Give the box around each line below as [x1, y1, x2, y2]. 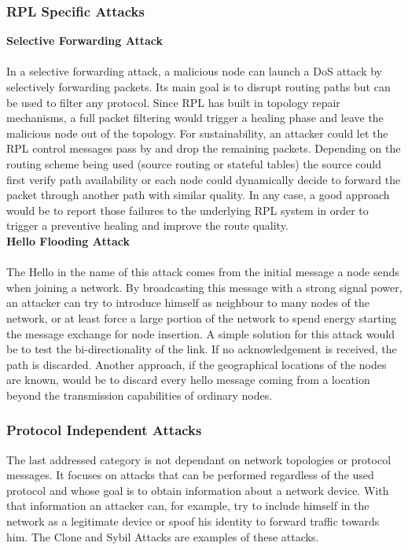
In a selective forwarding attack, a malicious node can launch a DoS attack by [6, 63, 382, 79]
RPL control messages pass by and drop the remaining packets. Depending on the [6, 140, 401, 157]
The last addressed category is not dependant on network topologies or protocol [6, 451, 391, 467]
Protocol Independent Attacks [6, 420, 202, 440]
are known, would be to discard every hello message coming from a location [6, 371, 370, 388]
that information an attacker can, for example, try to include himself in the [6, 497, 369, 514]
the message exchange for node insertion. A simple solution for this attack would [6, 325, 395, 341]
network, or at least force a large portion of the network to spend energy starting [6, 309, 397, 326]
